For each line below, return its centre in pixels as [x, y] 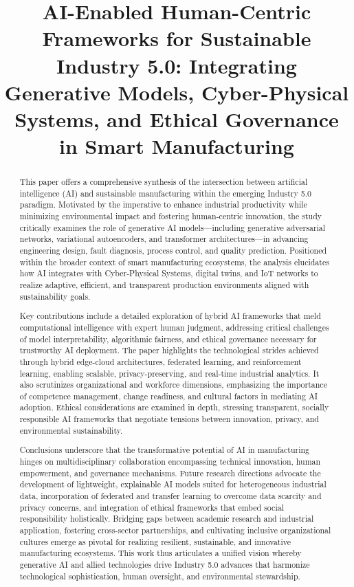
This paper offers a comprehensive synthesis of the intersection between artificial [164, 182]
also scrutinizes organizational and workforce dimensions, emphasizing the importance [173, 385]
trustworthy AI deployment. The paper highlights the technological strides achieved [169, 350]
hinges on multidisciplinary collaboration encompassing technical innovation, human [170, 461]
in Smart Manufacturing [177, 146]
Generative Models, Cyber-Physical [177, 92]
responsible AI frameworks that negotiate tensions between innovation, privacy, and [169, 419]
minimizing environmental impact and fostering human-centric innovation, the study [171, 216]
